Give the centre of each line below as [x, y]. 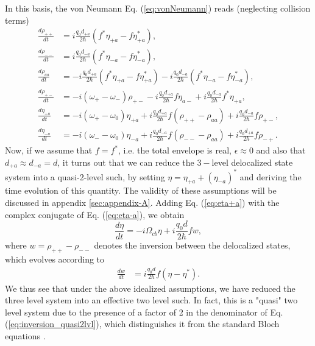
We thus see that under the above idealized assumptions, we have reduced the [150, 288]
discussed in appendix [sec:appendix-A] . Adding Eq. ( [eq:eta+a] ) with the [142, 202]
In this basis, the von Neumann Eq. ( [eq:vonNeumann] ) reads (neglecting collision [158, 8]
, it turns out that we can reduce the [126, 162]
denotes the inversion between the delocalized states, [192, 245]
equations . [25, 336]
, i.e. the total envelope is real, [175, 150]
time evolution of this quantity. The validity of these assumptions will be [141, 190]
